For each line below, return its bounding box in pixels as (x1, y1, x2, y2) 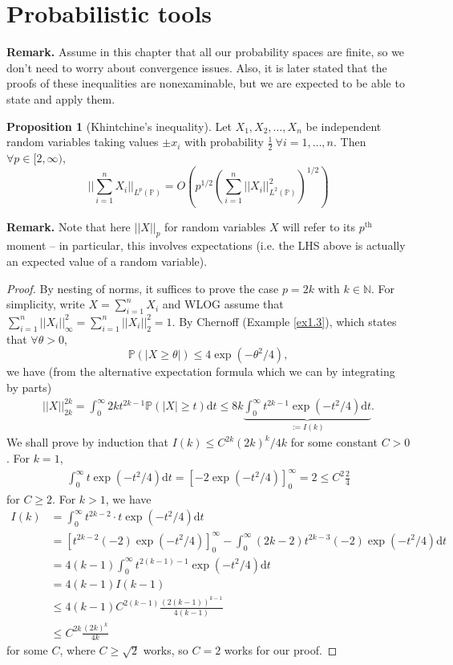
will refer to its (282, 218, 355, 235)
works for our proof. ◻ (224, 642, 338, 659)
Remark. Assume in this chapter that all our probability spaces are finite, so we (6, 43, 405, 60)
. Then (334, 133, 366, 150)
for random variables (164, 218, 266, 235)
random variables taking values (6, 133, 159, 150)
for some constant (290, 434, 378, 451)
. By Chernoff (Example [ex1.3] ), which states (172, 312, 397, 329)
